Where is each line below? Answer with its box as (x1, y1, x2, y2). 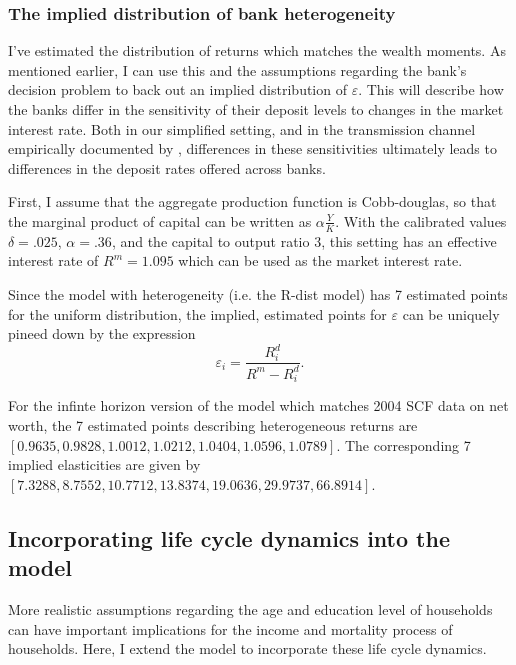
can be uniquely (402, 303, 500, 324)
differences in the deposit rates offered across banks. (8, 157, 326, 178)
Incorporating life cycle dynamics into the (8, 522, 450, 553)
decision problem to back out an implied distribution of (8, 79, 347, 100)
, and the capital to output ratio (111, 230, 310, 251)
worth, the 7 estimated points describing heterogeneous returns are (8, 415, 418, 435)
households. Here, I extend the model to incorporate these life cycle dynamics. (8, 638, 487, 659)
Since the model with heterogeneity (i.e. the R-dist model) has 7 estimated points (8, 283, 508, 304)
